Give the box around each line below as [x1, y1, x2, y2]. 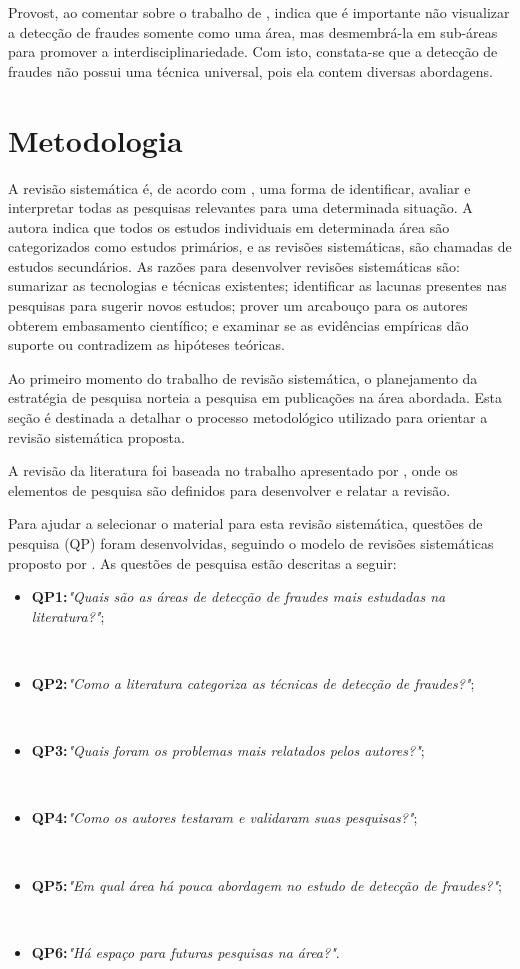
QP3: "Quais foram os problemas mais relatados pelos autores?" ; [31, 740, 425, 761]
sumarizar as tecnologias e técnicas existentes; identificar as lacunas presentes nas [8, 275, 507, 296]
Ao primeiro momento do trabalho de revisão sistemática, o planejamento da [8, 367, 478, 388]
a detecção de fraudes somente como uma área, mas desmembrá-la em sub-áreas [8, 21, 498, 42]
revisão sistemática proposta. [8, 426, 185, 447]
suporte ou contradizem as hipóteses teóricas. [8, 334, 285, 355]
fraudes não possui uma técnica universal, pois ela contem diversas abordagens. [8, 60, 493, 81]
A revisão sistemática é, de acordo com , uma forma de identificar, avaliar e [8, 177, 471, 198]
